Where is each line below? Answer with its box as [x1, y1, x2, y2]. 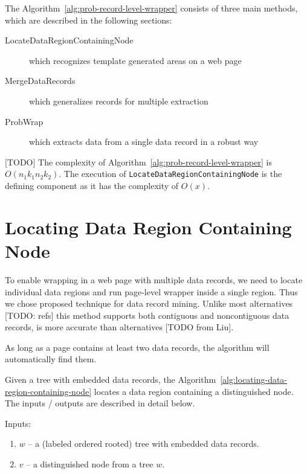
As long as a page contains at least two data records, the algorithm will [5, 341, 270, 353]
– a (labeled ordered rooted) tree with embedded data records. [28, 437, 259, 450]
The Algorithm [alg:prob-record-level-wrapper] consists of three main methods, [5, 2, 298, 14]
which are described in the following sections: [5, 13, 172, 26]
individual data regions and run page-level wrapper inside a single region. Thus [5, 285, 298, 298]
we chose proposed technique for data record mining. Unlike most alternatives [5, 297, 293, 310]
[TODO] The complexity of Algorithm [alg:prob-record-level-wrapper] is [5, 155, 272, 168]
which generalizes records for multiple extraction [29, 94, 208, 107]
